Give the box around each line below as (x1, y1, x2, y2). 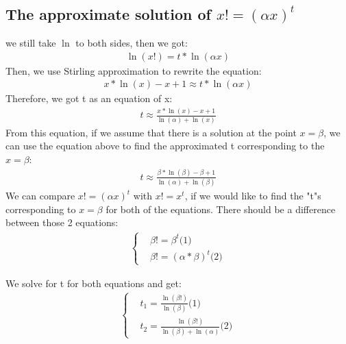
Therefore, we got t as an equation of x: (5, 91, 173, 106)
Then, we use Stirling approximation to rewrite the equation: (5, 63, 262, 77)
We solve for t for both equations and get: (5, 275, 182, 290)
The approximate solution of (5, 3, 211, 25)
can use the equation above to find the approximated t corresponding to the (5, 138, 325, 153)
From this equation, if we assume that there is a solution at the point (5, 125, 297, 139)
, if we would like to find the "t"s (184, 188, 321, 203)
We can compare (5, 188, 75, 203)
